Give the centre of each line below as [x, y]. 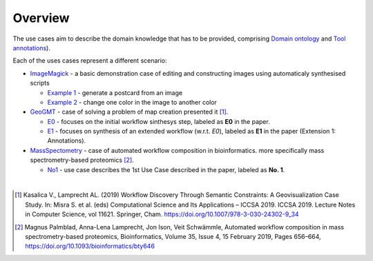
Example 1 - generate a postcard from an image [115, 92]
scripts [40, 83]
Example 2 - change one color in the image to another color [132, 102]
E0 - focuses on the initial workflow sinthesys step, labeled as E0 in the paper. [159, 121]
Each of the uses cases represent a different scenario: [90, 61]
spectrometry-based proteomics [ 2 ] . [82, 160]
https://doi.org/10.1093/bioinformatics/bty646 [90, 246]
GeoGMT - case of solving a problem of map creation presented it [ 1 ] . [129, 112]
